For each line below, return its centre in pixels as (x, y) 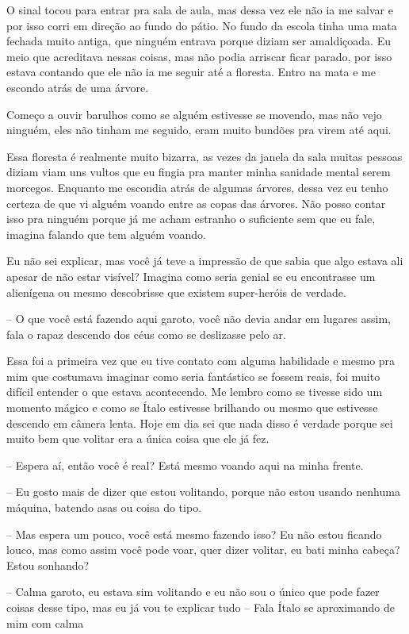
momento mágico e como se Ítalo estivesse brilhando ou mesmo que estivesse (192, 407)
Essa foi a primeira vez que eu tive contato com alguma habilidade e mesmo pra (201, 361)
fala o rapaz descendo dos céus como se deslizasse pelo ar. (146, 334)
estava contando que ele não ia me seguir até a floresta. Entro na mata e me (191, 72)
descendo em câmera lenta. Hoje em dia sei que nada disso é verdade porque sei (200, 423)
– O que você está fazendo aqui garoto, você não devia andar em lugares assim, (199, 319)
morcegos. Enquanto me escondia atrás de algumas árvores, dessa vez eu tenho (197, 187)
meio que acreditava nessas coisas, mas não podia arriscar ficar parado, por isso (199, 56)
